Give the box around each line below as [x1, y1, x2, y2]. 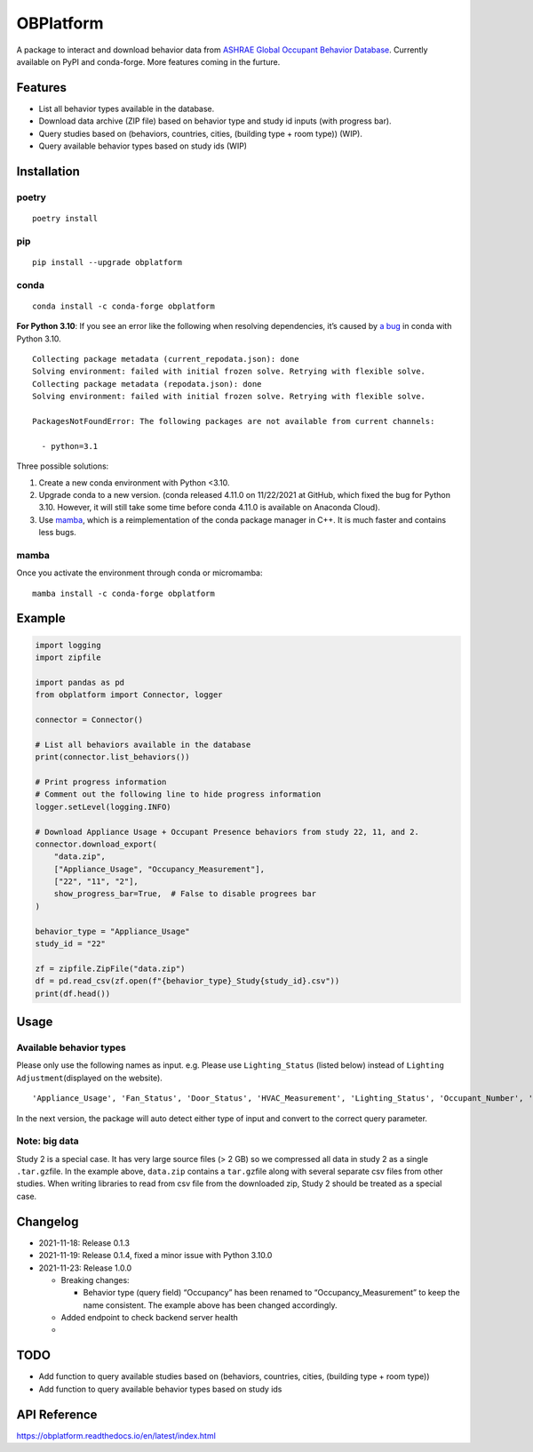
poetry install [32, 213, 99, 223]
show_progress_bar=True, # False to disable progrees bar [53, 889, 317, 899]
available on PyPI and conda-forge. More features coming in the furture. [16, 56, 281, 67]
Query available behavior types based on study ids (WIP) [38, 140, 248, 151]
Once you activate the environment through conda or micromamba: [16, 567, 263, 578]
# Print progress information [35, 776, 167, 787]
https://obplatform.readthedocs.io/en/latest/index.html [16, 1430, 217, 1440]
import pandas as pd [35, 677, 124, 687]
